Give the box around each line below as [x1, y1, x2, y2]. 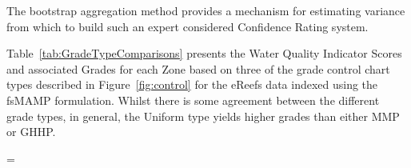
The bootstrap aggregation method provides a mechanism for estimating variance [6, 2, 405, 18]
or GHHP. [6, 123, 56, 140]
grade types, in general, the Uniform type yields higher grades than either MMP [6, 107, 400, 124]
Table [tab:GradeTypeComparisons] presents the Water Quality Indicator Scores [6, 45, 402, 62]
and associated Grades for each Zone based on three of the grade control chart [6, 60, 390, 77]
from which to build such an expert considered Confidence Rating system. [6, 18, 369, 34]
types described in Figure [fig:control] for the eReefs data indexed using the [6, 76, 378, 93]
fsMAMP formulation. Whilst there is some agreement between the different [6, 91, 380, 108]
